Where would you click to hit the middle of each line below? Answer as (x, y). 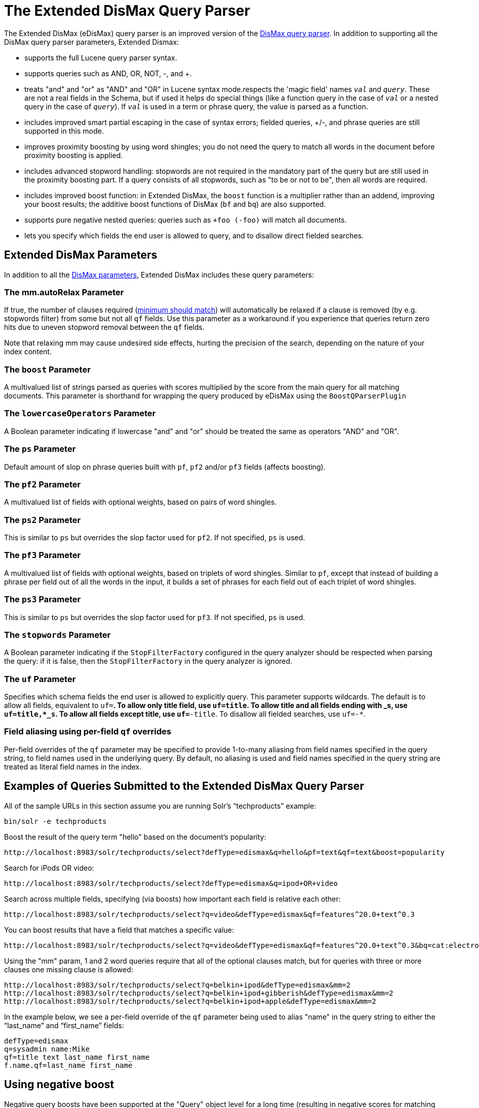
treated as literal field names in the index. (73, 766)
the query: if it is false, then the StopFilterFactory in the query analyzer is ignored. (148, 661)
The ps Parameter (40, 449)
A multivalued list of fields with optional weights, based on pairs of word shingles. (141, 502)
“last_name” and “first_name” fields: (64, 1025)
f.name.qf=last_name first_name (68, 1065)
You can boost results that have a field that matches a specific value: (119, 930)
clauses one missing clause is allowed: (69, 969)
